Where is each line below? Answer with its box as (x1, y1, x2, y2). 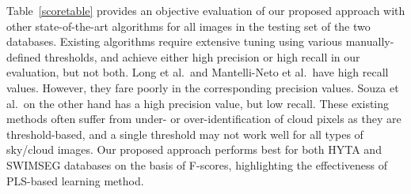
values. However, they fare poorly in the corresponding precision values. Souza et (6, 79, 399, 95)
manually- (345, 33, 394, 50)
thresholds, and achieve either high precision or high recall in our (44, 48, 360, 65)
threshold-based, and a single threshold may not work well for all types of (6, 125, 363, 142)
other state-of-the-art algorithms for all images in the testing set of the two (6, 17, 371, 34)
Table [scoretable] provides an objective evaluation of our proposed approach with (6, 2, 405, 18)
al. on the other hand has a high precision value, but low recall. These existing (6, 95, 390, 111)
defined (6, 48, 41, 65)
